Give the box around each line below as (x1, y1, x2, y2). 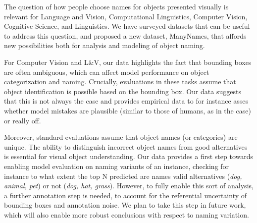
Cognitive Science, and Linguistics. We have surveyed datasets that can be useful (4, 21, 250, 31)
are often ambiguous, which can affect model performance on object (4, 66, 209, 77)
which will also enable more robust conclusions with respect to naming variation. (4, 209, 249, 220)
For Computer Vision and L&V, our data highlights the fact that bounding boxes (4, 56, 252, 67)
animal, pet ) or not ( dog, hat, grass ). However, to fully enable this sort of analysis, (4, 180, 254, 191)
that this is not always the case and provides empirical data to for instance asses (4, 96, 249, 106)
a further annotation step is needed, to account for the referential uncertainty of (4, 190, 247, 200)
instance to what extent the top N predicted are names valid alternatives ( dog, (4, 170, 242, 181)
